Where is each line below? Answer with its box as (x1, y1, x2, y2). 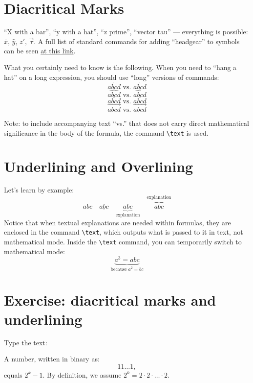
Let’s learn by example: (4, 185, 74, 195)
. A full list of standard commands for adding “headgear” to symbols (34, 36, 240, 46)
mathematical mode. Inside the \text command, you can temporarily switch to (4, 237, 242, 247)
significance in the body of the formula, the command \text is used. (4, 127, 209, 138)
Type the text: (4, 337, 47, 347)
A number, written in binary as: (4, 354, 100, 364)
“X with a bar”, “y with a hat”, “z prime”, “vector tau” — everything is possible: (4, 26, 248, 37)
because (110, 266, 127, 272)
